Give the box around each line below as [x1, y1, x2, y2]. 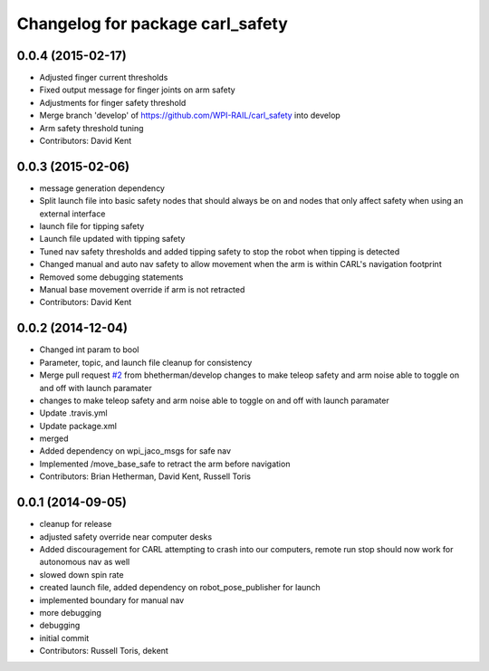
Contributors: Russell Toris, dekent [39, 646, 169, 657]
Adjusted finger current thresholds [39, 72, 168, 83]
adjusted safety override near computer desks [39, 531, 213, 542]
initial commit [39, 632, 90, 643]
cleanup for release [39, 519, 112, 530]
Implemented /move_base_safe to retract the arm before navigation [39, 458, 291, 469]
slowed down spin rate [39, 569, 124, 580]
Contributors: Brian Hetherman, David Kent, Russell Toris [39, 471, 251, 482]
